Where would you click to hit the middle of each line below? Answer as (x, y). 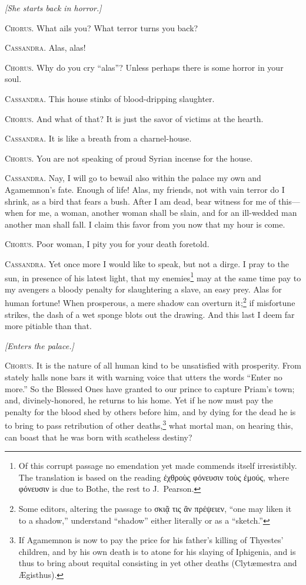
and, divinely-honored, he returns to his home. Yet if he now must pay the (139, 400)
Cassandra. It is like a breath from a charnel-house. (98, 138)
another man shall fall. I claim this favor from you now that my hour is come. (145, 224)
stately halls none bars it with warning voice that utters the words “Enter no (144, 377)
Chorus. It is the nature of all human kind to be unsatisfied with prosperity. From (153, 365)
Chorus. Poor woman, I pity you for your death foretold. (107, 244)
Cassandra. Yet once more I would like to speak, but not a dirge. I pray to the (147, 263)
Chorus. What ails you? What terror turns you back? (102, 27)
